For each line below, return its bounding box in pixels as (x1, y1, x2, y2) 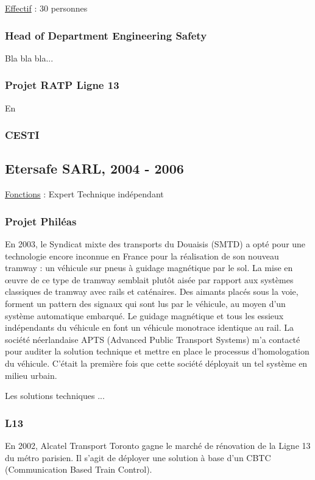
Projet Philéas (5, 213, 77, 228)
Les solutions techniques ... (5, 389, 105, 402)
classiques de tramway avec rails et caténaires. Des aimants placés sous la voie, (5, 285, 299, 298)
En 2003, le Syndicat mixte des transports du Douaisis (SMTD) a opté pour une (5, 238, 306, 250)
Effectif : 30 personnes (5, 2, 88, 14)
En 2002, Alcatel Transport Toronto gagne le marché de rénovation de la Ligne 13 (5, 439, 311, 452)
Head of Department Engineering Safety (5, 27, 207, 43)
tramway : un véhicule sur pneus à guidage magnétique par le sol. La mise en (5, 261, 293, 274)
